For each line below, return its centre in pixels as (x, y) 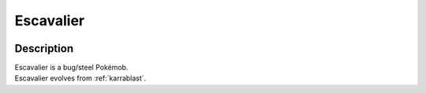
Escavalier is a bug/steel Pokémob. (71, 68)
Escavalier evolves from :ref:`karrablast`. (80, 78)
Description (44, 48)
